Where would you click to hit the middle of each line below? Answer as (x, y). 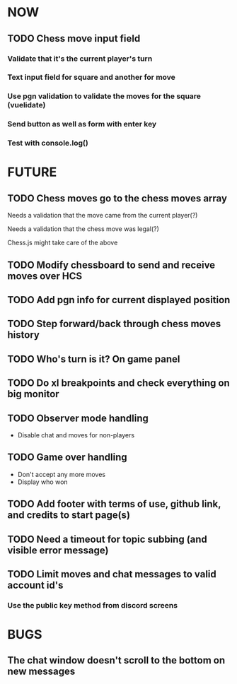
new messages (41, 672)
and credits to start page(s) (69, 515)
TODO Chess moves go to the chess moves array (117, 198)
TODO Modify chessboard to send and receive (111, 265)
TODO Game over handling (67, 458)
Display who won (43, 482)
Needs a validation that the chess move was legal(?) (83, 229)
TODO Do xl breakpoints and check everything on (118, 383)
